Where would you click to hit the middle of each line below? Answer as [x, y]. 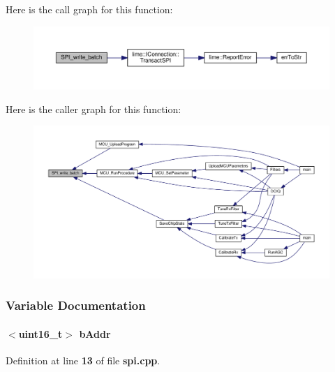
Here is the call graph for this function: [89, 9]
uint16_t [40, 333]
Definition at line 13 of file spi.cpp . [83, 360]
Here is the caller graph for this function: [94, 109]
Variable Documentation [76, 305]
